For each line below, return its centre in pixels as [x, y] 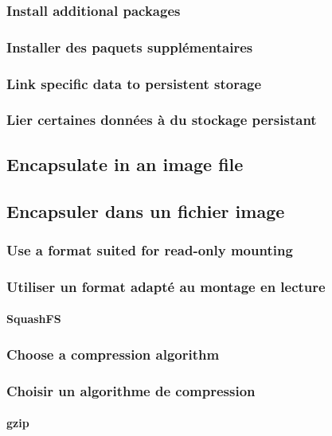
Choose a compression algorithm [113, 354]
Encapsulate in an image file [125, 163]
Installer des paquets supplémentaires [130, 47]
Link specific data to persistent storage [134, 83]
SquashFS [34, 319]
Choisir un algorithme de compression [131, 390]
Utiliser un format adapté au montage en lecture [166, 286]
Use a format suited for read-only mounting [150, 249]
